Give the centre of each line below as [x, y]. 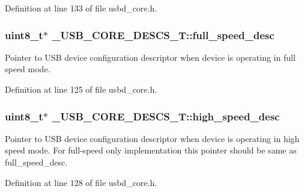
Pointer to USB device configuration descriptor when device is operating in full [150, 57]
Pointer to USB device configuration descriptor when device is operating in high [152, 138]
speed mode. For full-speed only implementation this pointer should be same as [151, 150]
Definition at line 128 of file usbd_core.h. [81, 182]
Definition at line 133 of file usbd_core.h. [81, 8]
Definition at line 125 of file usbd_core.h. [81, 89]
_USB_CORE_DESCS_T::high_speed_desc [166, 116]
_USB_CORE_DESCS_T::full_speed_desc [163, 35]
